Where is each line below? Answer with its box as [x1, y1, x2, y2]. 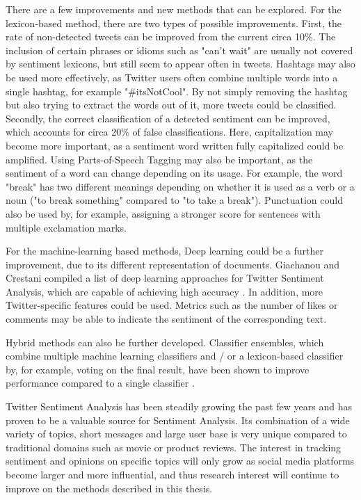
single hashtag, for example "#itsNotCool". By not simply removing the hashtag [6, 83, 348, 98]
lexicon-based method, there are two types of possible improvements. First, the [6, 15, 342, 30]
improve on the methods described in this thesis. [6, 481, 213, 495]
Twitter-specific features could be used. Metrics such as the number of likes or [6, 298, 338, 312]
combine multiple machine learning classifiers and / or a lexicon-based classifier [6, 348, 344, 363]
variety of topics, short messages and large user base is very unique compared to [6, 426, 347, 441]
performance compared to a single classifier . [6, 376, 195, 390]
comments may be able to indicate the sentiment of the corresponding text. [6, 312, 327, 326]
